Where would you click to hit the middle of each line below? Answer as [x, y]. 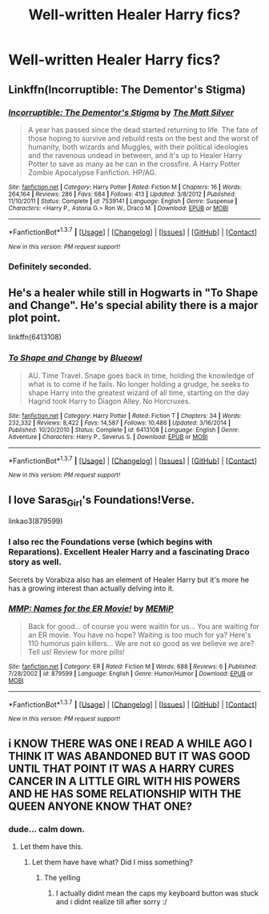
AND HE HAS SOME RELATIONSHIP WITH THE [125, 793]
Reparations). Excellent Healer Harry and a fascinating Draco [129, 552]
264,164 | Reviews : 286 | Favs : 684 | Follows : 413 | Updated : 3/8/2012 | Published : [122, 194]
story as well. [35, 562]
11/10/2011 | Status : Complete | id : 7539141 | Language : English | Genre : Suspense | [123, 201]
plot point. [35, 317]
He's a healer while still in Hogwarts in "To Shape [133, 292]
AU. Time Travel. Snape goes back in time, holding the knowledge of [141, 376]
